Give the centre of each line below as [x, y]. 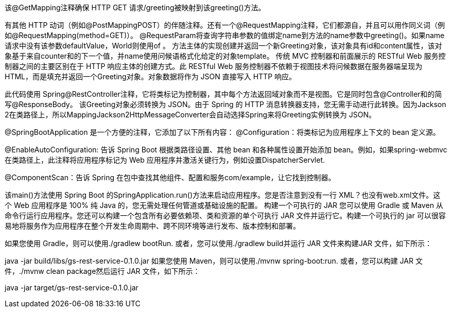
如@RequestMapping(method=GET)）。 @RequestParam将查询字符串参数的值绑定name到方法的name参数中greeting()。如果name [225, 35]
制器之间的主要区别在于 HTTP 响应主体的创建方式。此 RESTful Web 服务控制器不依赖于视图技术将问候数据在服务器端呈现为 [214, 66]
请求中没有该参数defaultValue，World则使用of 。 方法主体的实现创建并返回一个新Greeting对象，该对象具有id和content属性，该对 [223, 46]
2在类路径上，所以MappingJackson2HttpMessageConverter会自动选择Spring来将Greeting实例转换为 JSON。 [190, 115]
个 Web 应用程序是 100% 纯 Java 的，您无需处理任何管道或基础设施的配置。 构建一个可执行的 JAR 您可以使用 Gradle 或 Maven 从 [224, 205]
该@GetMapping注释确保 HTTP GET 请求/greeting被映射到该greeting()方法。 [135, 7]
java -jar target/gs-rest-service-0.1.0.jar [72, 288]
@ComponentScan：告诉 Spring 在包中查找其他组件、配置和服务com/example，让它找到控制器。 [170, 177]
